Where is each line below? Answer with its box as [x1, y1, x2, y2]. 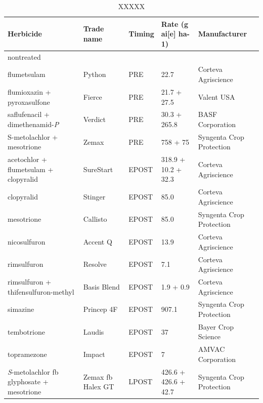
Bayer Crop [198, 321, 234, 332]
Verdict [83, 114, 106, 125]
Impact [83, 349, 105, 359]
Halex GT [83, 381, 114, 392]
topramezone [8, 349, 47, 359]
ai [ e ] [161, 28, 176, 39]
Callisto [83, 214, 107, 224]
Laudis [83, 326, 104, 337]
